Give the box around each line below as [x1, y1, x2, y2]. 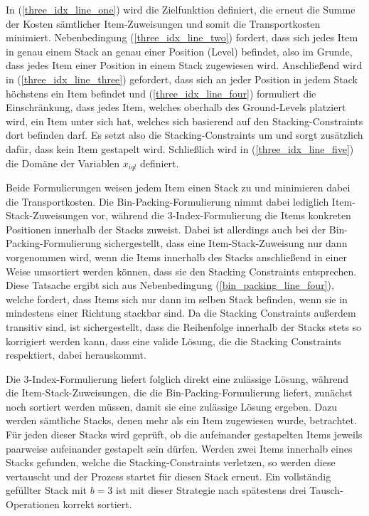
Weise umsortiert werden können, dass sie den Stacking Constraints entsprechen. [6, 263, 357, 278]
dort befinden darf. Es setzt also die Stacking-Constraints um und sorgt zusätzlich [6, 127, 363, 142]
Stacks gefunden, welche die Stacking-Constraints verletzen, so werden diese [6, 455, 336, 470]
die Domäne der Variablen [6, 155, 120, 170]
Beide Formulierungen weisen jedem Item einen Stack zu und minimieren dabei [6, 179, 351, 194]
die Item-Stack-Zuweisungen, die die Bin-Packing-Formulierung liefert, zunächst [6, 385, 353, 400]
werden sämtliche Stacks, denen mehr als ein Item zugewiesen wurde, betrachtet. [6, 413, 357, 428]
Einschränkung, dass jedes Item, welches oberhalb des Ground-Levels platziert [6, 100, 346, 115]
